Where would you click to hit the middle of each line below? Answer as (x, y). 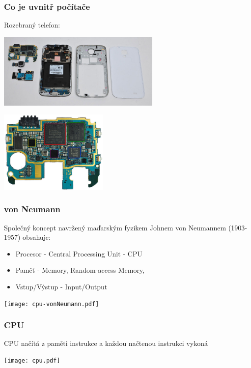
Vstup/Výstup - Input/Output (61, 287)
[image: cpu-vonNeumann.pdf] (52, 304)
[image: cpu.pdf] (32, 361)
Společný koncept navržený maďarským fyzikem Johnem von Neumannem (115, 227)
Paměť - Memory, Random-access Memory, (80, 270)
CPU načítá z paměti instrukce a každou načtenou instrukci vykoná (106, 343)
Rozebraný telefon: (32, 25)
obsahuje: (37, 237)
